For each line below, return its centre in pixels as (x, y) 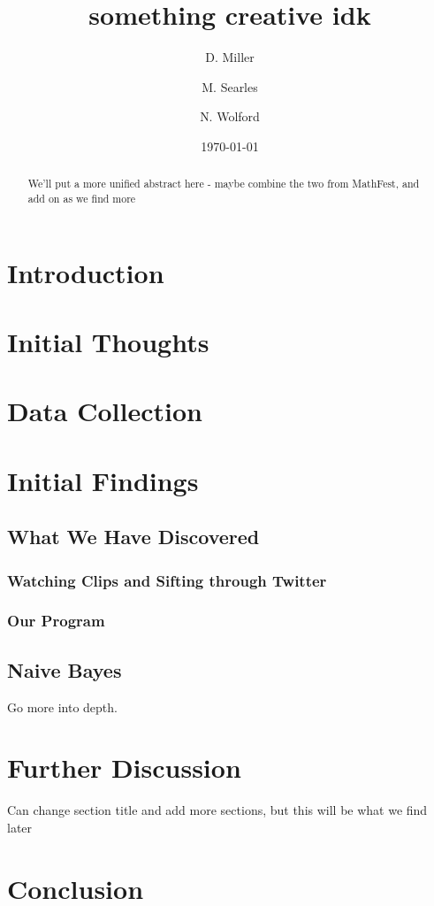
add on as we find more (82, 198)
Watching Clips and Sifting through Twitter (167, 580)
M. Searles (230, 86)
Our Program (56, 621)
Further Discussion (124, 768)
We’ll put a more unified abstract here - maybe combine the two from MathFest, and (224, 184)
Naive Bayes (65, 669)
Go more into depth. (62, 706)
